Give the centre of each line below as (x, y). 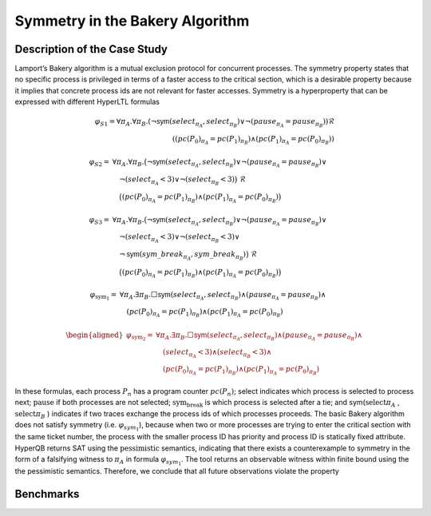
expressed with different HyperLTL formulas (87, 102)
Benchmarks (47, 494)
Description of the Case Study (91, 49)
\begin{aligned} (95, 335)
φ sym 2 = (140, 336)
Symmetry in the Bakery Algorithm (132, 21)
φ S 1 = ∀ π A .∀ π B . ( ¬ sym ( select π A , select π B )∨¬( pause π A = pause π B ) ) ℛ (214, 123)
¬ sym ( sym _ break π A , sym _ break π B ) (183, 256)
